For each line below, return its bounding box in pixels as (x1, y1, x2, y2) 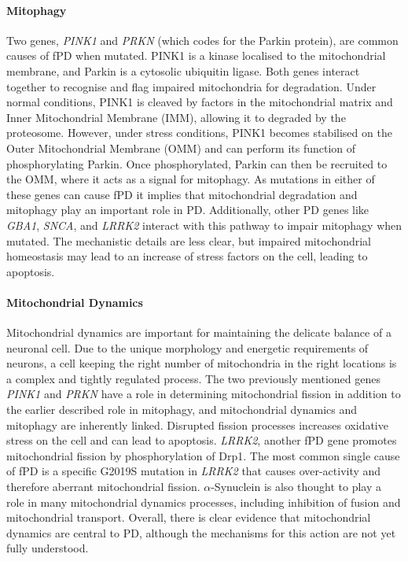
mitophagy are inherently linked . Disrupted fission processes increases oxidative (6, 416, 388, 433)
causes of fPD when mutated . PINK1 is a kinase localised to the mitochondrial (6, 47, 386, 64)
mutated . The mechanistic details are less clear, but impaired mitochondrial (6, 232, 372, 249)
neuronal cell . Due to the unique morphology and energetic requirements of (6, 339, 369, 356)
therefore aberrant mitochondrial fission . (6, 478, 200, 495)
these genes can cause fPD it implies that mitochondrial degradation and (6, 186, 358, 202)
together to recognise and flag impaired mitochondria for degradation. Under (6, 78, 377, 94)
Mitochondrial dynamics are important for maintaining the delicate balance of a (6, 324, 391, 341)
